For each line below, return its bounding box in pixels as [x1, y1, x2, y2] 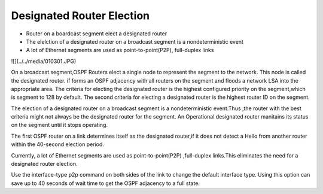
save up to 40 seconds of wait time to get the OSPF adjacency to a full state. [11, 180, 200, 187]
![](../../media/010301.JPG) [11, 57, 77, 65]
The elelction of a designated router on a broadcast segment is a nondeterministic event [26, 38, 243, 45]
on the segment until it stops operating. [11, 122, 108, 129]
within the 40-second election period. [11, 141, 105, 148]
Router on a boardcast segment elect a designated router [26, 30, 167, 37]
